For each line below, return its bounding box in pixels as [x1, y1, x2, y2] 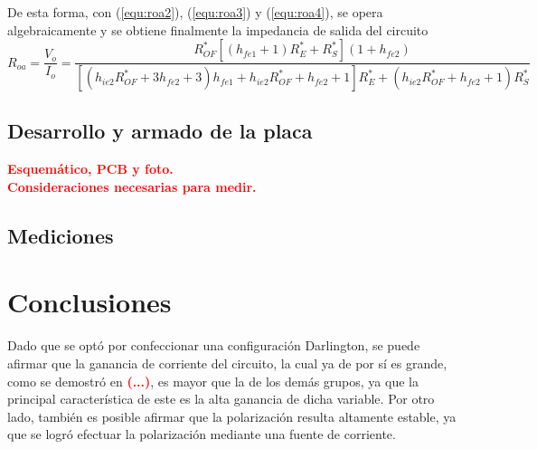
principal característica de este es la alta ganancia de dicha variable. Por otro [7, 389, 435, 408]
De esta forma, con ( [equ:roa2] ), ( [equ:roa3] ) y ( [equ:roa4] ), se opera [7, 3, 383, 21]
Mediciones [7, 221, 114, 249]
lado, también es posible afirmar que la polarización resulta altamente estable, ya [7, 406, 457, 425]
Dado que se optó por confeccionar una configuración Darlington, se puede [7, 336, 420, 355]
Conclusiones [7, 283, 172, 320]
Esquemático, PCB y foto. [7, 159, 174, 178]
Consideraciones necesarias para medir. [7, 177, 257, 196]
